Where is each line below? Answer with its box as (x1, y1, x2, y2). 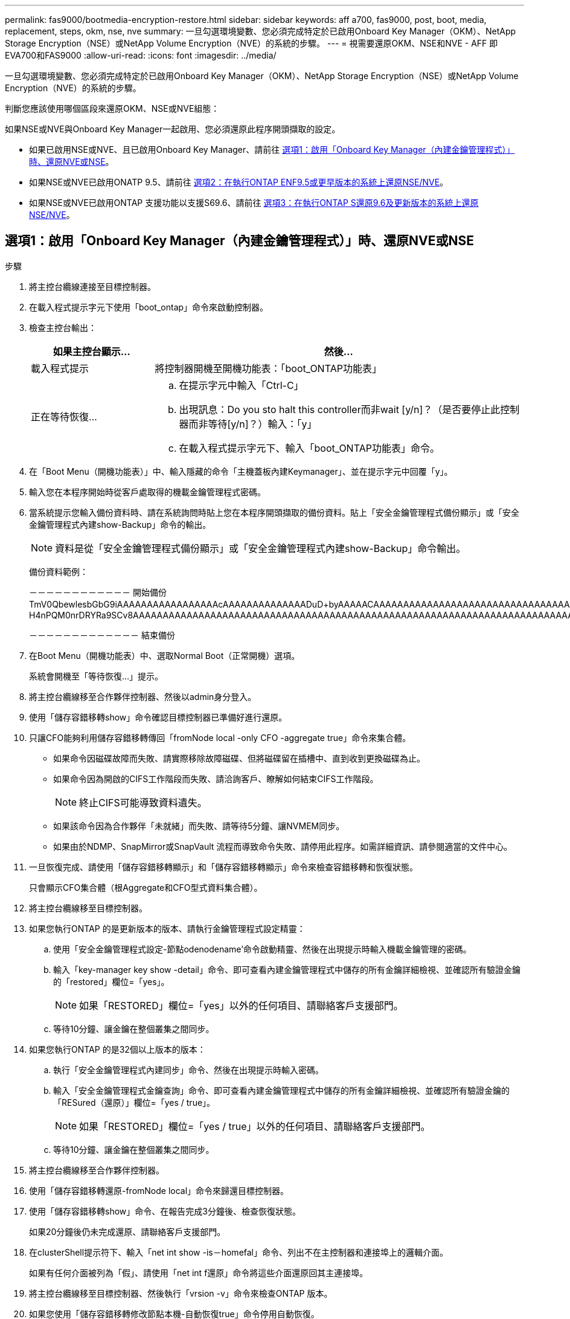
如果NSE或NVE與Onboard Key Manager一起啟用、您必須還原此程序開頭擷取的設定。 (5, 124, 341, 134)
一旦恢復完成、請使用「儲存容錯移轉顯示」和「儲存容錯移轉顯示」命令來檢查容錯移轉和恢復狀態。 (29, 861, 418, 872)
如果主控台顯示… (53, 345, 130, 358)
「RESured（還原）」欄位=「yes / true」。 (53, 1097, 216, 1108)
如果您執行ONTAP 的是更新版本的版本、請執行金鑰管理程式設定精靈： (29, 923, 306, 934)
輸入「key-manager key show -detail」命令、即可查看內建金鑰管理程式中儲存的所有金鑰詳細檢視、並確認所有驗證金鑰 (53, 964, 520, 975)
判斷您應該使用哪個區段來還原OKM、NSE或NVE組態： (5, 103, 220, 114)
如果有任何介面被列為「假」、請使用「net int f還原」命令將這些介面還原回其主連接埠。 (29, 1267, 368, 1278)
